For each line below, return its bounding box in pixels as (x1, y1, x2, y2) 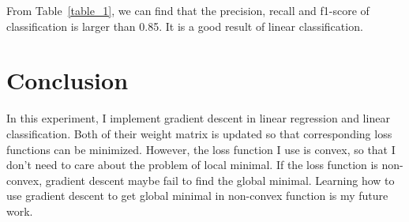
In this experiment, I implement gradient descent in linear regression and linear (6, 110, 390, 126)
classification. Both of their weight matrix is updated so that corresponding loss (6, 125, 392, 141)
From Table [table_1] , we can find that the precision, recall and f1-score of (6, 2, 370, 18)
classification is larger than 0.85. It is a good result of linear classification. (6, 17, 363, 34)
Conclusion (6, 64, 129, 96)
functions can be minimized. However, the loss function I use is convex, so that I (6, 141, 396, 157)
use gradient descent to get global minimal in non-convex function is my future (6, 187, 388, 204)
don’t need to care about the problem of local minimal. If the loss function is (6, 156, 378, 173)
